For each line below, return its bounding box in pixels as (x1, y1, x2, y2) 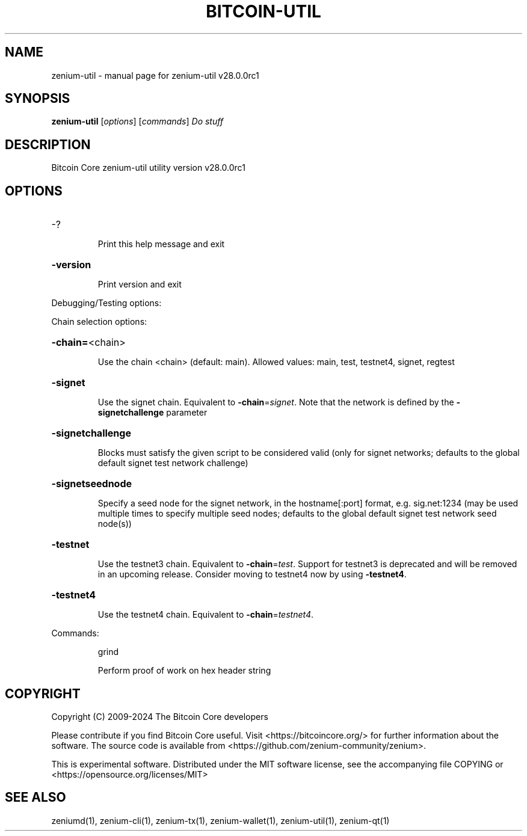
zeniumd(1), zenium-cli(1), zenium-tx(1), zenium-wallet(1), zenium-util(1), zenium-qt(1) (51, 815, 390, 826)
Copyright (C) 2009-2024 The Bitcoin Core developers (51, 711, 268, 722)
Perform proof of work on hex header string (97, 665, 271, 676)
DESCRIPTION (5, 137, 91, 152)
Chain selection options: (51, 316, 147, 327)
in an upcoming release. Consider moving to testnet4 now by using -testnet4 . (97, 569, 407, 580)
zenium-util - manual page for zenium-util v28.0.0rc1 (51, 70, 259, 81)
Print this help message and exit (97, 239, 225, 250)
